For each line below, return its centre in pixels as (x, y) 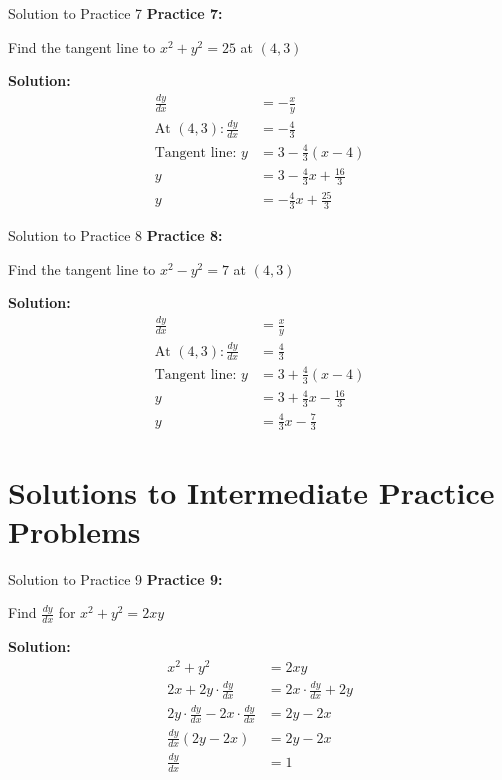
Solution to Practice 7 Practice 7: (115, 13)
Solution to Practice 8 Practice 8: (115, 235)
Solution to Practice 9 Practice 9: (115, 578)
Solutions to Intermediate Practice (251, 491)
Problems (74, 530)
